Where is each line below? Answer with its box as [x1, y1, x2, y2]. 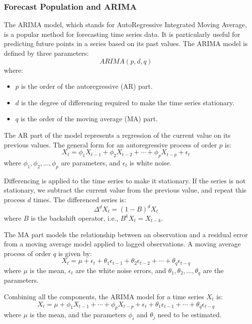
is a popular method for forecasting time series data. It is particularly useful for [4, 29, 240, 39]
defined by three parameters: [4, 48, 89, 58]
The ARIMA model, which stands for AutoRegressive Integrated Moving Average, [4, 19, 247, 30]
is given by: [58, 248, 92, 258]
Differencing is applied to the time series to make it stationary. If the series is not [4, 175, 246, 185]
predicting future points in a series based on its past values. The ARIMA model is [4, 38, 248, 49]
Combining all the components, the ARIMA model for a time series [4, 291, 205, 301]
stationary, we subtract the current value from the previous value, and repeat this [4, 185, 247, 195]
